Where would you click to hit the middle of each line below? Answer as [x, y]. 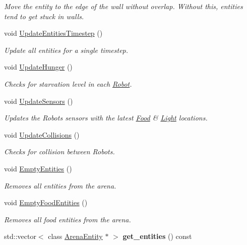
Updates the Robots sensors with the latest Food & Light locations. [106, 118]
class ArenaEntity [75, 236]
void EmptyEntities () [38, 168]
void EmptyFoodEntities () [46, 202]
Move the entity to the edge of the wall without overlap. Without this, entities [124, 6]
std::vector [20, 236]
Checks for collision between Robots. [59, 151]
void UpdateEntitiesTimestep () [53, 33]
